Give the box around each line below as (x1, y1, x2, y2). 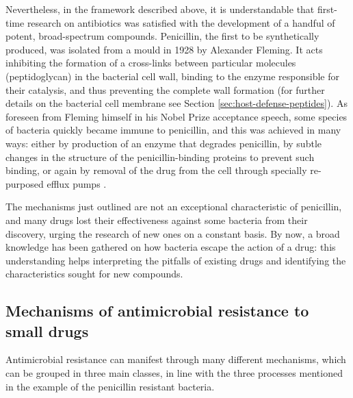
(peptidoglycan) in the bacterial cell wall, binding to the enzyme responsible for (5, 69, 339, 83)
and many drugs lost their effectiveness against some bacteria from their (5, 212, 308, 227)
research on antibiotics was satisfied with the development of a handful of (27, 15, 335, 29)
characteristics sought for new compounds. (5, 266, 183, 281)
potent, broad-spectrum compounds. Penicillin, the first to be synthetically (5, 29, 319, 43)
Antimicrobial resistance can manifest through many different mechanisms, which (5, 352, 346, 366)
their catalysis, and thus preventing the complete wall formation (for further (5, 82, 325, 97)
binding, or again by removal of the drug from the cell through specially (5, 163, 307, 177)
